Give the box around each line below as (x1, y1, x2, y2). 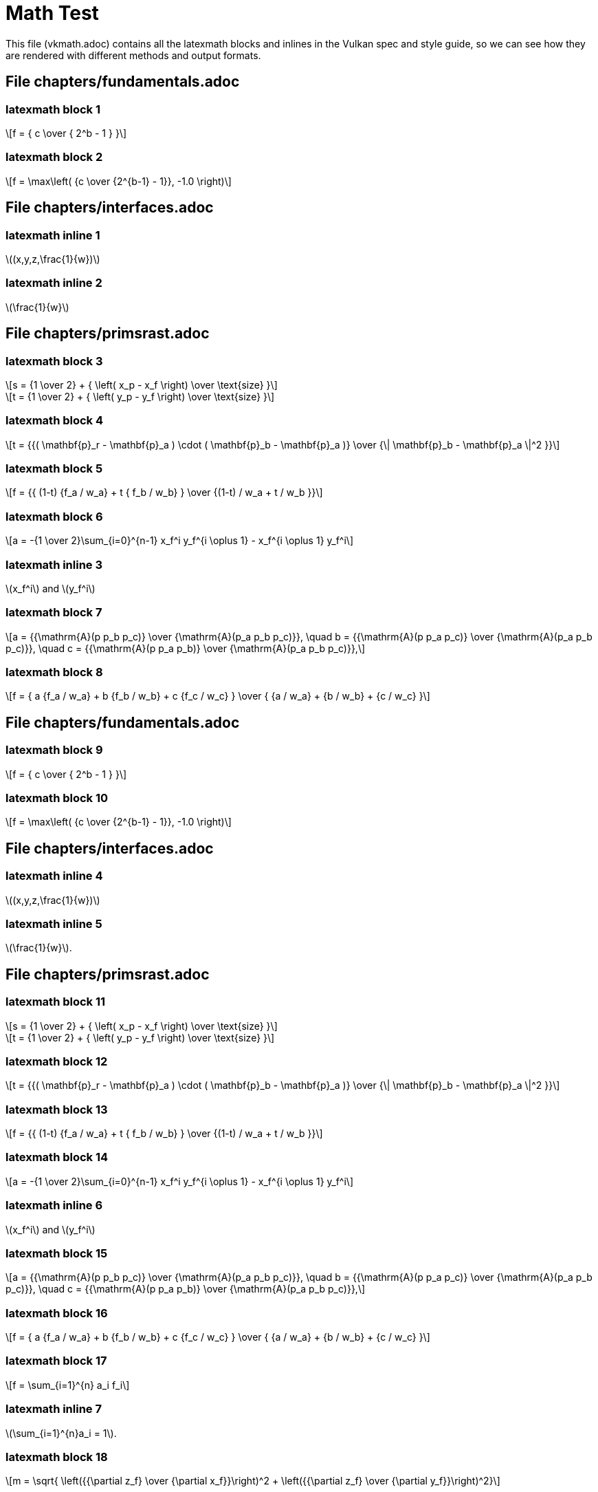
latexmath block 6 (5, 509, 103, 523)
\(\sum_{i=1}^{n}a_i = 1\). (5, 1427, 117, 1439)
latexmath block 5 (5, 462, 103, 476)
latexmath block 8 (5, 665, 103, 680)
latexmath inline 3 (5, 557, 103, 572)
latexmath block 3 (5, 354, 103, 368)
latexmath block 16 (5, 1306, 108, 1320)
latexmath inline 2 (5, 276, 102, 290)
